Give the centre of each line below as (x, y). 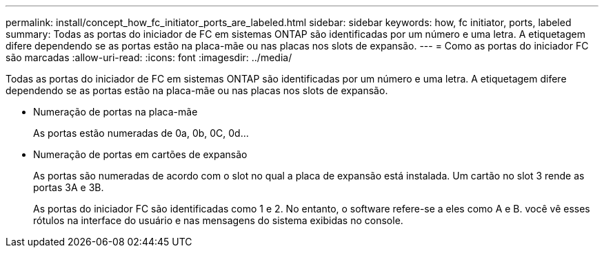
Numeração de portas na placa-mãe (115, 112)
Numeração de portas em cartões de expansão (140, 154)
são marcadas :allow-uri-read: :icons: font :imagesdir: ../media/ (149, 57)
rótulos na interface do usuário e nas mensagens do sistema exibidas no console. (218, 220)
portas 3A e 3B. (69, 187)
